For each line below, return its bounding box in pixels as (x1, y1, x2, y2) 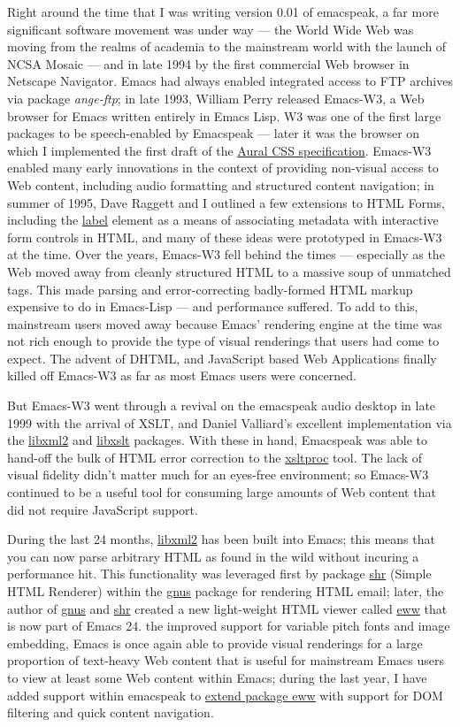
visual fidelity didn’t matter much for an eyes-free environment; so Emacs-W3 (7, 465, 429, 484)
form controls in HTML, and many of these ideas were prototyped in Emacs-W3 (7, 227, 442, 246)
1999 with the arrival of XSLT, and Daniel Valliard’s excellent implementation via (7, 413, 452, 432)
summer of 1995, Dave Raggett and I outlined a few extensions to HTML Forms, (7, 193, 446, 211)
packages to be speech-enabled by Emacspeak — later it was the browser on (7, 124, 420, 142)
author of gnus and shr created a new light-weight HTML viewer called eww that (7, 599, 448, 617)
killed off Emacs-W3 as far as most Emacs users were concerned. (7, 366, 356, 385)
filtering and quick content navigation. (7, 703, 214, 722)
